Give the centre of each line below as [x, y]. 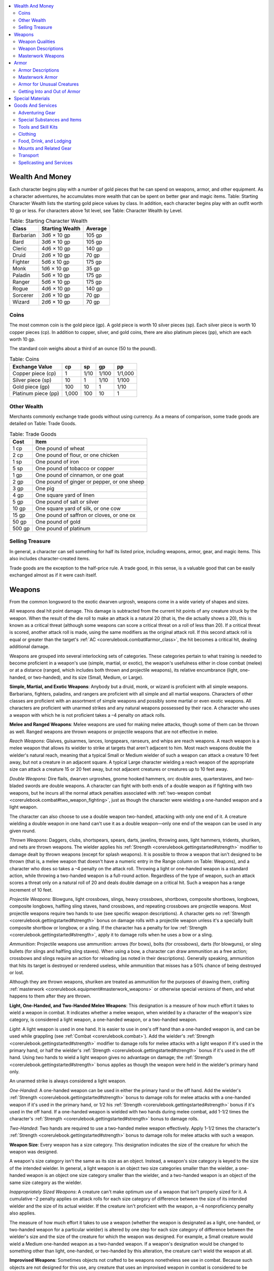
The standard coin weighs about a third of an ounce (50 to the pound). [83, 349]
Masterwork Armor [38, 77]
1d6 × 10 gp [55, 268]
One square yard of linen [65, 495]
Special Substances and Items [50, 120]
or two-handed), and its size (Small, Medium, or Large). [85, 677]
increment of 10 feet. [31, 890]
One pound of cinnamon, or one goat [80, 475]
